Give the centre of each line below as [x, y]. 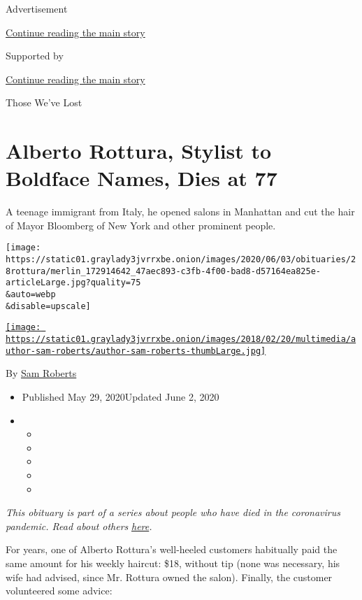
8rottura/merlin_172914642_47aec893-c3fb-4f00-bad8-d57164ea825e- [164, 271]
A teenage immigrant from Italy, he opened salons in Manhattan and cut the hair [180, 212]
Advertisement [37, 8]
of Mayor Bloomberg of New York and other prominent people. [141, 225]
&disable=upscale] [48, 306]
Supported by [35, 56]
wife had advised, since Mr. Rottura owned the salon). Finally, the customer [169, 577]
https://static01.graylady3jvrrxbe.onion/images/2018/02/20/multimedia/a [181, 340]
